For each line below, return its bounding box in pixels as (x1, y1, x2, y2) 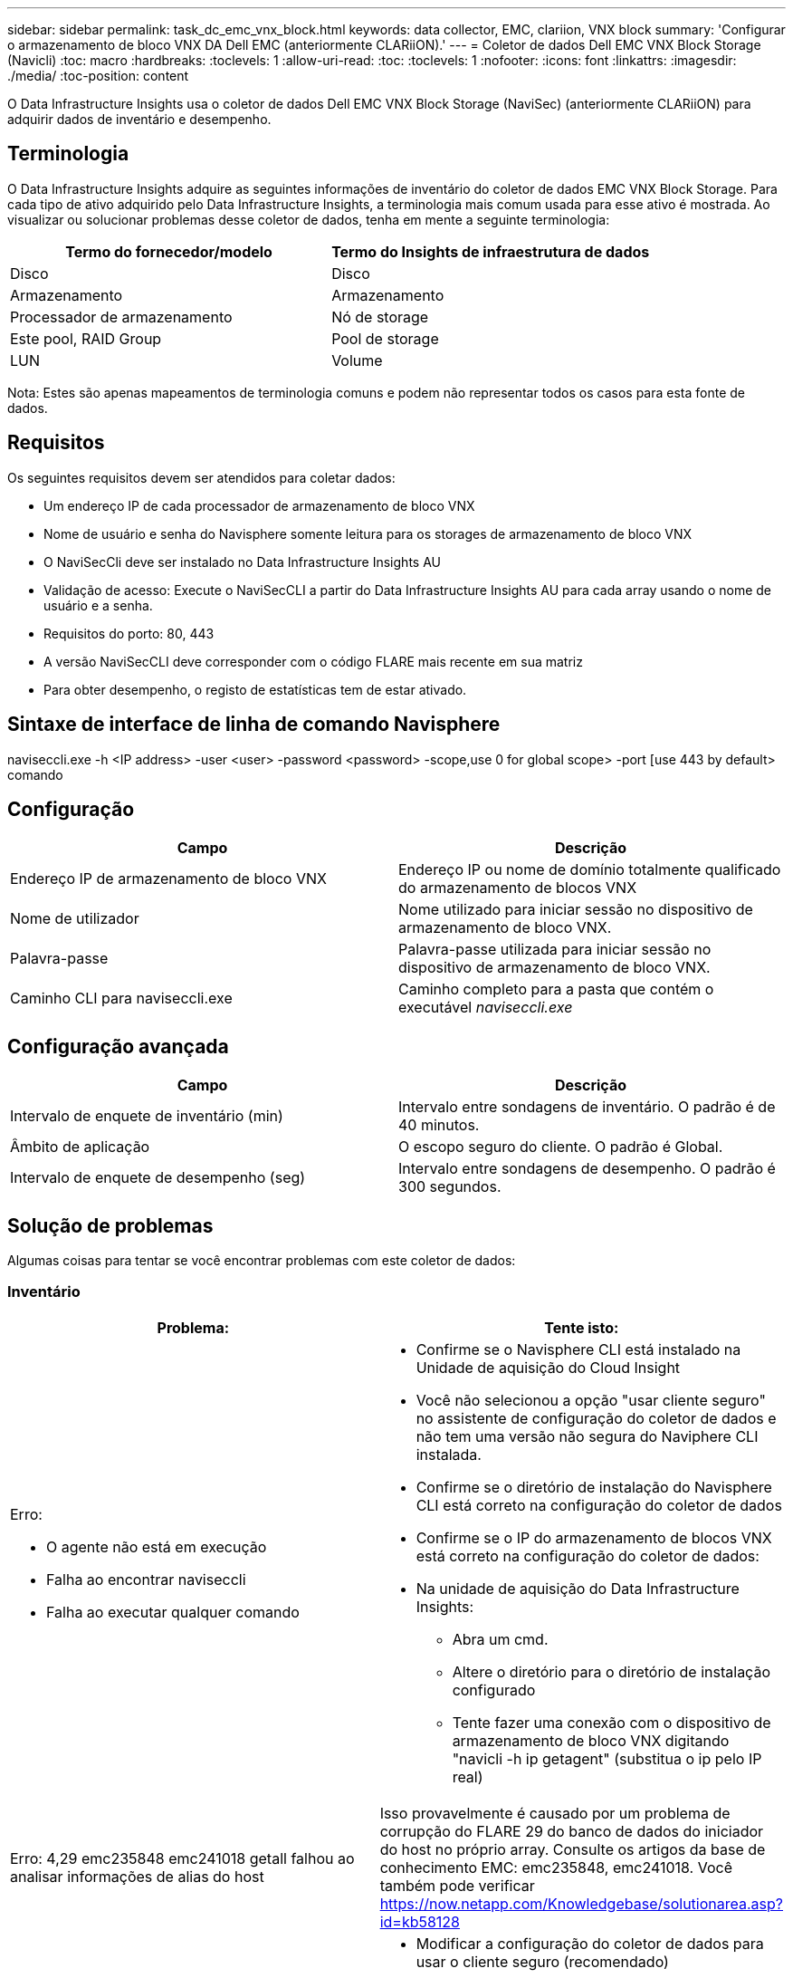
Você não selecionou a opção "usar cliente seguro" (416, 1390, 766, 1409)
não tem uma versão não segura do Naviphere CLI (416, 1426, 759, 1445)
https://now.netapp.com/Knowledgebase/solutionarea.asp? (379, 1894, 783, 1913)
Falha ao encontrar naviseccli (46, 1570, 246, 1589)
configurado (452, 1680, 536, 1699)
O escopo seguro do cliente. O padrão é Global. (398, 1138, 723, 1157)
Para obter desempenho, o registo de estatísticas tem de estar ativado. (43, 681, 467, 697)
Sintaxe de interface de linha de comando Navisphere (7, 713, 501, 736)
